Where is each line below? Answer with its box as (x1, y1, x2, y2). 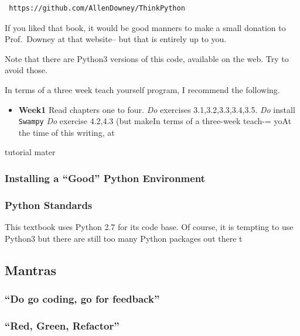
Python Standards (5, 197, 93, 212)
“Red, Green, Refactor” (5, 318, 120, 332)
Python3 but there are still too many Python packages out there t (5, 232, 243, 244)
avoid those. (5, 64, 47, 76)
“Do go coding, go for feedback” (5, 291, 160, 306)
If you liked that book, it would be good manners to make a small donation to (5, 21, 286, 33)
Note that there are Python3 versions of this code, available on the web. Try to (5, 52, 289, 64)
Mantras (5, 260, 57, 279)
